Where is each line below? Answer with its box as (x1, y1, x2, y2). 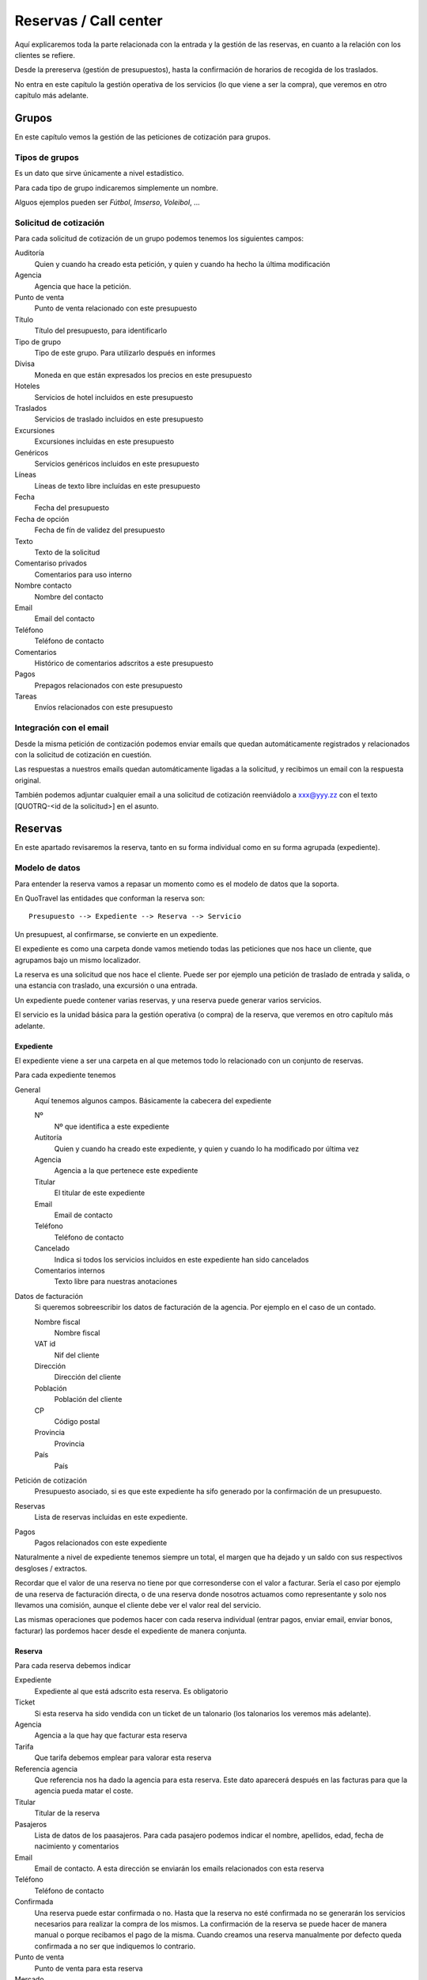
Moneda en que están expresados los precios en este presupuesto (34, 370, 252, 379)
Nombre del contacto (34, 592, 104, 601)
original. (14, 775, 41, 785)
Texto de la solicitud (34, 547, 100, 558)
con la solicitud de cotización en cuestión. (14, 750, 152, 760)
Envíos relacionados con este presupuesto (34, 703, 173, 712)
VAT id (34, 1339, 56, 1349)
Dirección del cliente (54, 1373, 122, 1382)
